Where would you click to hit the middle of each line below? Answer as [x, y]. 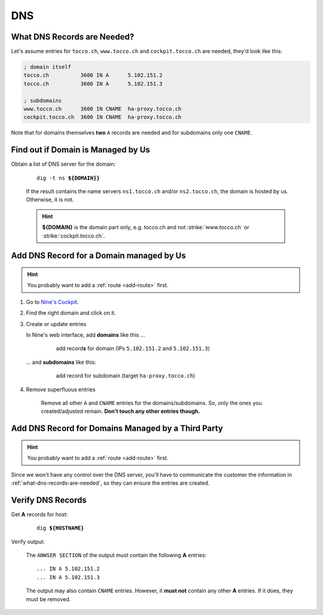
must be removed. [48, 599]
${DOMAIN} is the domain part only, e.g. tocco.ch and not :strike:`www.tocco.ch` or [146, 227]
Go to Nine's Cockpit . [52, 302]
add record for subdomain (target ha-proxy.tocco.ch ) [126, 376]
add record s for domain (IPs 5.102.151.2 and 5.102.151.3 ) [133, 348]
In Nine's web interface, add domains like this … [86, 334]
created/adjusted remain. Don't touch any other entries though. [121, 411]
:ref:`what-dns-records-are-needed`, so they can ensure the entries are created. [110, 483]
